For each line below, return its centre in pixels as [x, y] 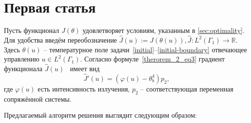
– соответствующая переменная [187, 88]
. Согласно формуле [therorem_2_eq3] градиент [153, 59]
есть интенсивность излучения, [84, 88]
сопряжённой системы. [38, 99]
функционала [23, 68]
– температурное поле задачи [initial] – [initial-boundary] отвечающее [145, 49]
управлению [22, 59]
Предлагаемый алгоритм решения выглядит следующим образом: [100, 115]
